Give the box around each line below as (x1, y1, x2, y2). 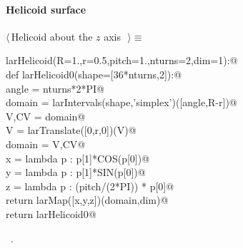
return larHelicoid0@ (6, 206, 96, 221)
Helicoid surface (6, 1, 86, 16)
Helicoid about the (11, 29, 93, 43)
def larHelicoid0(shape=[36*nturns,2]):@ (6, 66, 182, 81)
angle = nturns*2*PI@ (6, 81, 104, 95)
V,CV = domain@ (6, 108, 86, 123)
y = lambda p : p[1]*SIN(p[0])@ (6, 165, 146, 180)
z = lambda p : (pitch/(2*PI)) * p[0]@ (6, 178, 174, 193)
